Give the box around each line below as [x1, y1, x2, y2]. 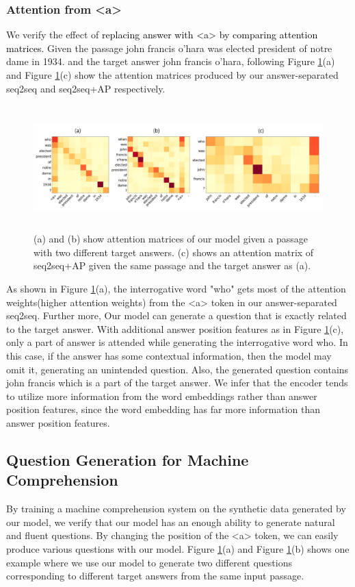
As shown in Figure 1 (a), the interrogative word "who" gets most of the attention [6, 282, 346, 295]
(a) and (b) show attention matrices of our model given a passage [34, 232, 308, 246]
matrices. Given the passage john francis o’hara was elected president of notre [6, 40, 332, 55]
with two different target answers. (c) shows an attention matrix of [34, 245, 314, 259]
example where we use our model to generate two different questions [6, 555, 292, 569]
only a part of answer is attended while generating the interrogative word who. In [6, 335, 348, 349]
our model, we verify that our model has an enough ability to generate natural [6, 514, 335, 529]
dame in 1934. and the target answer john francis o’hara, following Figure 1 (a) [6, 54, 335, 68]
